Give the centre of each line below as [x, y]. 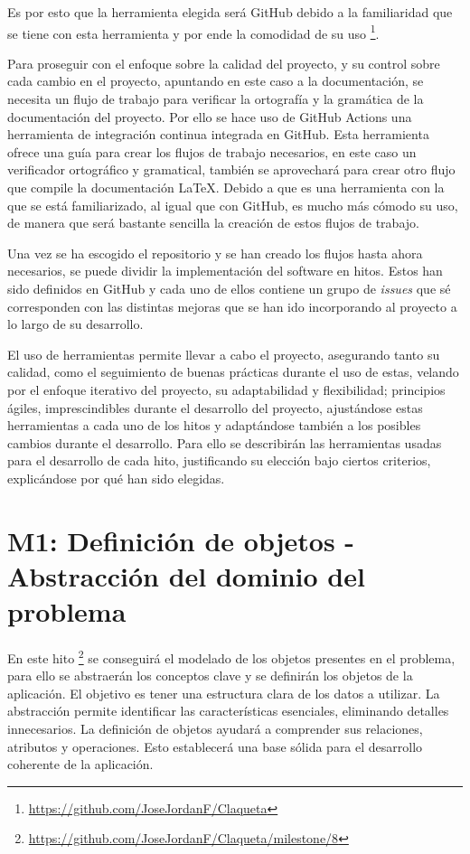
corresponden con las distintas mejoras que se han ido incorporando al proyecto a [232, 306]
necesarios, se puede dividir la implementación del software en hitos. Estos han [225, 271]
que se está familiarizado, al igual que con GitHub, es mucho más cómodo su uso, [233, 205]
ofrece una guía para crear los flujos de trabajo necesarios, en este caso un [212, 151]
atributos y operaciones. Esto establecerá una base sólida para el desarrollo [215, 746]
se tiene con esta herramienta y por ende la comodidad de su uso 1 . [193, 32]
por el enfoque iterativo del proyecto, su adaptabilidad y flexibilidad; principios [226, 389]
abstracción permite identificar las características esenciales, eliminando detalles [228, 711]
